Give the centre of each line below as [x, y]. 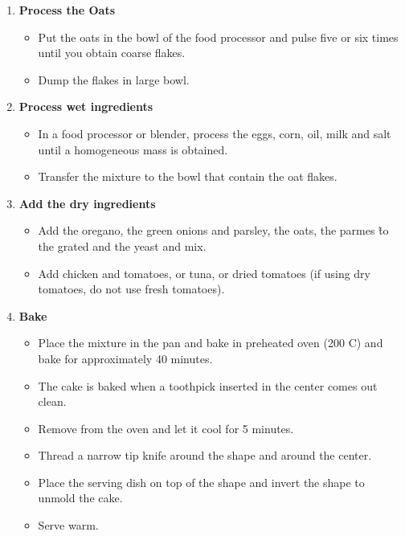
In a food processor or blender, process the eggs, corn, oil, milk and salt [215, 133]
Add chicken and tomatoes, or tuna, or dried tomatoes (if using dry [204, 273]
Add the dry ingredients [87, 203]
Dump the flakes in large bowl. [114, 79]
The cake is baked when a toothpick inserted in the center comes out [208, 385]
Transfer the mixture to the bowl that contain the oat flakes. [188, 176]
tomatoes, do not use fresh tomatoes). [131, 289]
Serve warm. [68, 525]
